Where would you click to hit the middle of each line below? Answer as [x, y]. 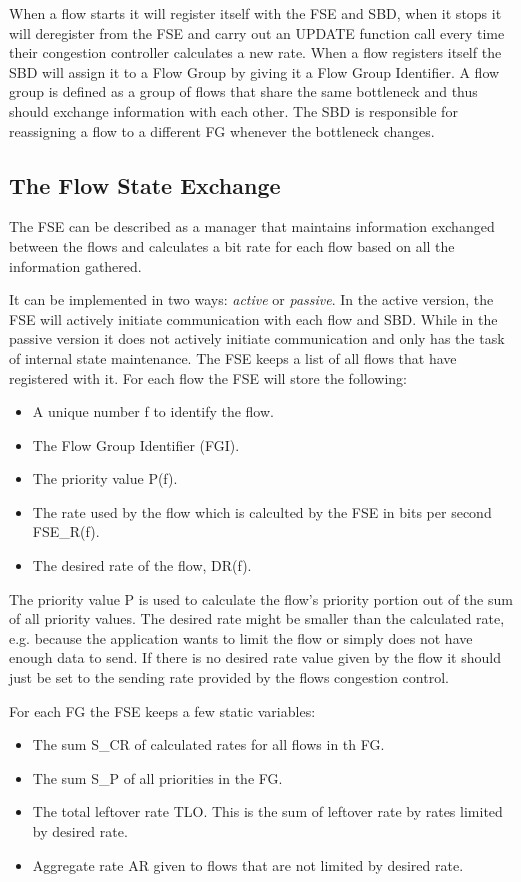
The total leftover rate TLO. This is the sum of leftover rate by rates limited [267, 811]
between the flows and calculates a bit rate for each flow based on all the [232, 245]
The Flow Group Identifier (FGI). [136, 444]
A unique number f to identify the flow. [153, 411]
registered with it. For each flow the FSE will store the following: [208, 377]
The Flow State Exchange [145, 184]
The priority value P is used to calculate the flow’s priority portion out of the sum [261, 598]
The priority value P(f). [105, 478]
